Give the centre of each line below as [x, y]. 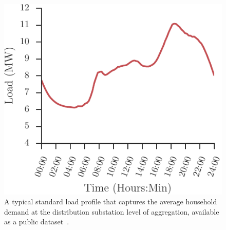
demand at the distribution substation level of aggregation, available [112, 211]
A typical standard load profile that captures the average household [111, 202]
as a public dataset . [37, 222]
